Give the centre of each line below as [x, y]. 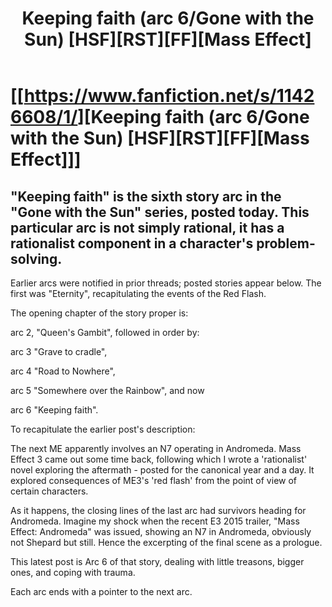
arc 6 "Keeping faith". [54, 410]
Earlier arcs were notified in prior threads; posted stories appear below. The [166, 283]
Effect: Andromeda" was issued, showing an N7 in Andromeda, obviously [161, 531]
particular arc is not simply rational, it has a [147, 227]
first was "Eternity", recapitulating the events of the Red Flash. [138, 293]
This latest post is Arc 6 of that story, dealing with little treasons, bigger [157, 561]
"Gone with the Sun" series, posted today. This [160, 212]
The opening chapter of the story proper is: [99, 313]
